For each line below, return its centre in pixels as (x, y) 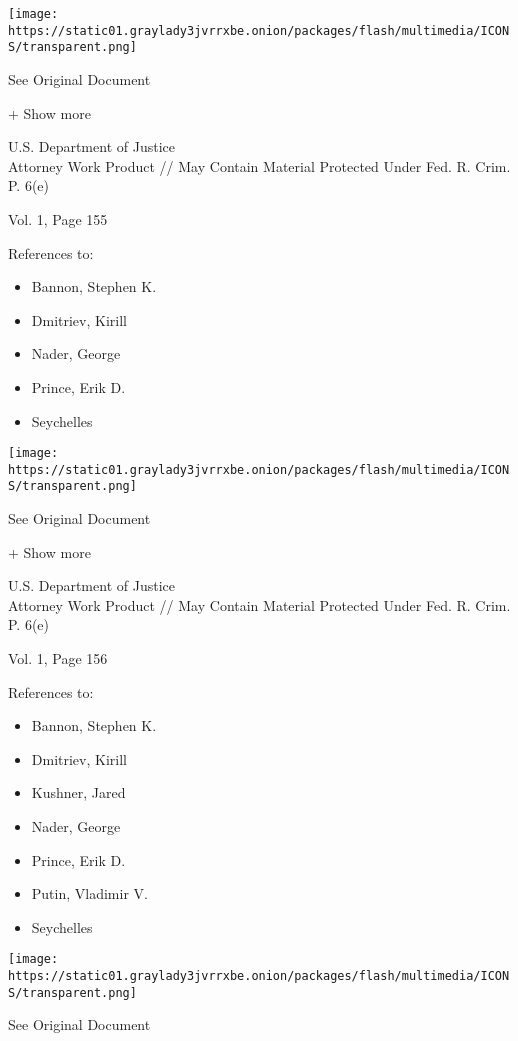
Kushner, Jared (78, 792)
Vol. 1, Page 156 (58, 658)
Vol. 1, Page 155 (58, 218)
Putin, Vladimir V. (89, 893)
